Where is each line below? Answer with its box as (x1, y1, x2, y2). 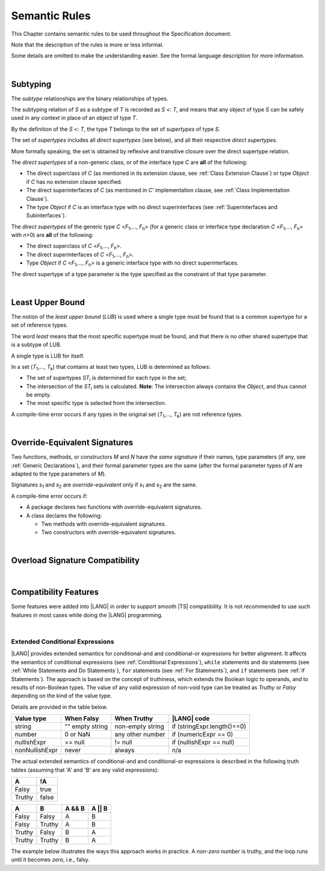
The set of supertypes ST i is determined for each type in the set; (26, 374, 187, 383)
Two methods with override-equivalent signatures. (41, 520, 167, 527)
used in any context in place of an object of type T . (11, 115, 138, 122)
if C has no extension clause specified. (26, 178, 123, 185)
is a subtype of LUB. (11, 341, 62, 348)
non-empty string (114, 722, 165, 731)
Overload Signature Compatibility (11, 555, 140, 566)
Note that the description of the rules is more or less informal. (11, 41, 164, 48)
